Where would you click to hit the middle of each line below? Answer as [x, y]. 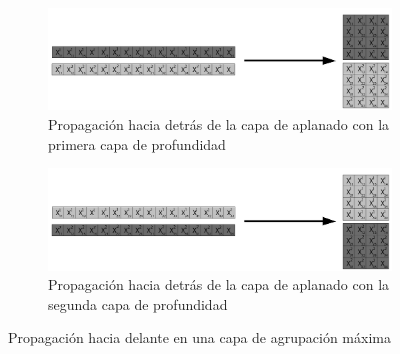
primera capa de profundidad [137, 143]
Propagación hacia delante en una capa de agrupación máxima [199, 337]
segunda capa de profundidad [138, 303]
